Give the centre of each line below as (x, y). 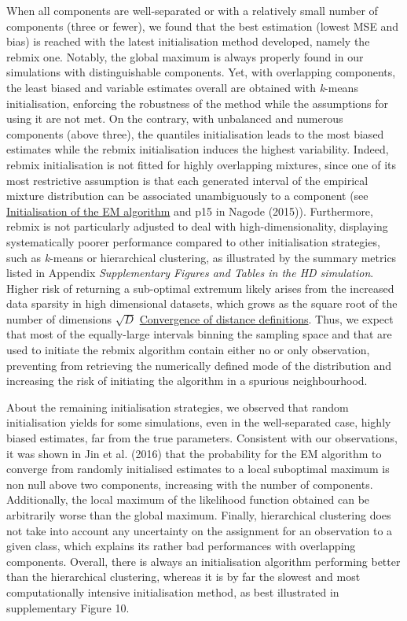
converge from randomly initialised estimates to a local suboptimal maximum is (198, 469)
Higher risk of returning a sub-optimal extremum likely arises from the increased (200, 288)
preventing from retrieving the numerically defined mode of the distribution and (199, 365)
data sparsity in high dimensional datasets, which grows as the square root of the (202, 303)
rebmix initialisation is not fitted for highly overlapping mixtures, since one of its (202, 164)
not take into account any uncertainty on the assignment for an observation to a (200, 530)
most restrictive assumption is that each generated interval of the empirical (187, 180)
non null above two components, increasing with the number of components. (190, 484)
